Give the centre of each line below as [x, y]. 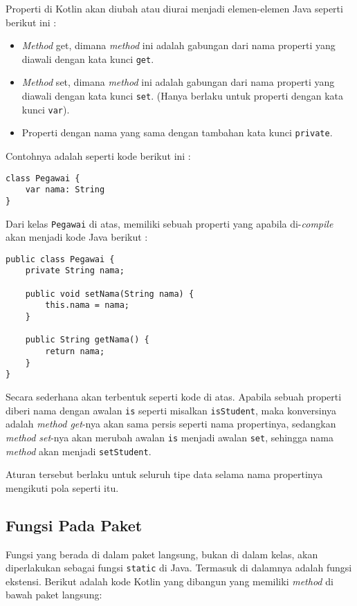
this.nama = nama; [87, 305]
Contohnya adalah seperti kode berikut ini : [98, 156]
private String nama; [75, 271]
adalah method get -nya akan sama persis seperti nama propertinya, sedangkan [171, 424]
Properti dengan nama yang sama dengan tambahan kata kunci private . [177, 132]
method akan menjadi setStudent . [79, 451]
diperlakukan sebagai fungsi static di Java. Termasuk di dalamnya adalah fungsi [179, 568]
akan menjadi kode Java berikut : [77, 237]
